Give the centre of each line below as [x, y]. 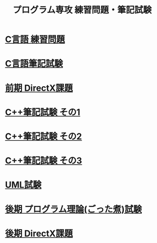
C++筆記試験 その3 [44, 161]
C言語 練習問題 [35, 39]
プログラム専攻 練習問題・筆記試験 [82, 10]
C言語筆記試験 [34, 64]
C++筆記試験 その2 [44, 136]
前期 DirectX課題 [39, 88]
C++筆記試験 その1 [43, 112]
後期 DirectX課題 [39, 233]
